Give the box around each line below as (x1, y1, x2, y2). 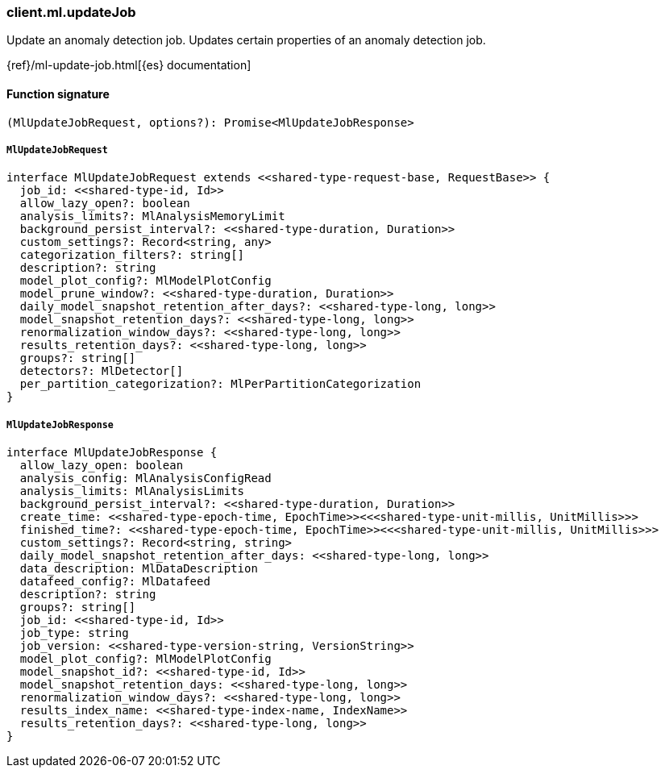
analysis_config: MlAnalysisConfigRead (19, 472, 272, 485)
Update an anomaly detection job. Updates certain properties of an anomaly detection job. (6, 33, 486, 48)
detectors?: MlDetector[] (19, 364, 184, 378)
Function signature (6, 86, 110, 101)
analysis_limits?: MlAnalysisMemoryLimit (19, 210, 285, 223)
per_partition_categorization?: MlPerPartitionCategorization (19, 377, 422, 391)
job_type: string (19, 626, 129, 640)
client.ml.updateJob (6, 4, 136, 20)
